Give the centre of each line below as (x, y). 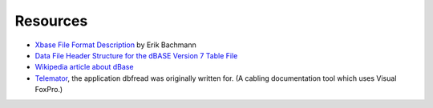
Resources (51, 21)
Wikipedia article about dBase (84, 67)
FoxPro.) (49, 90)
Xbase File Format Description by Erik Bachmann (115, 45)
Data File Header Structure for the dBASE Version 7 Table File (136, 55)
